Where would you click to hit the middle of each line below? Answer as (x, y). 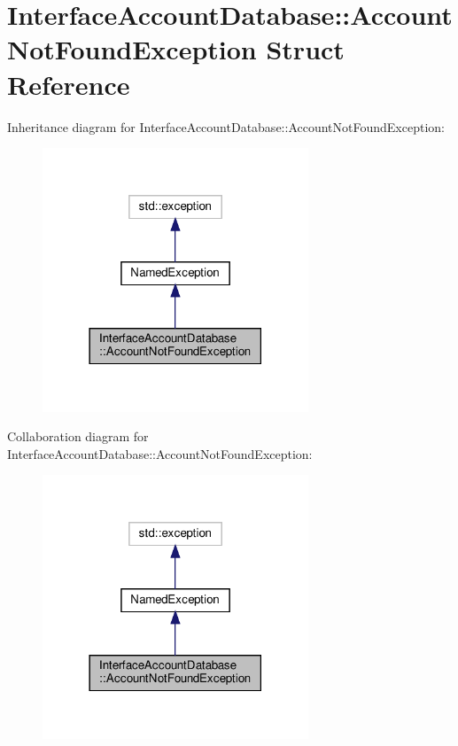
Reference (69, 84)
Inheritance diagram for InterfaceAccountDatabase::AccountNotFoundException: (226, 126)
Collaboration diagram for (78, 436)
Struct (305, 49)
